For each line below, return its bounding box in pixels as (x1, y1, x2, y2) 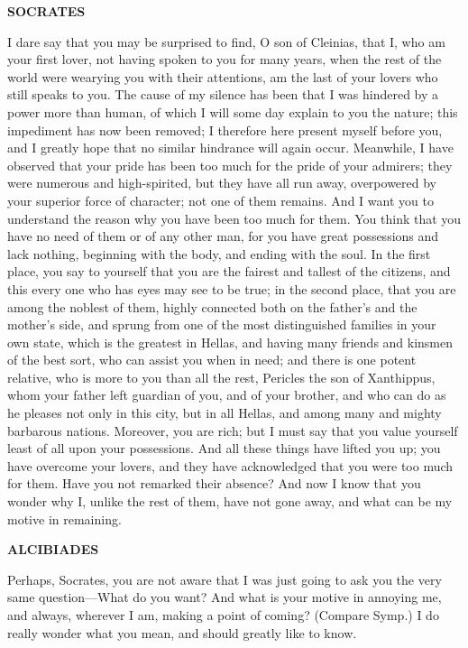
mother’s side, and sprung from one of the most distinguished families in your (7, 315, 436, 334)
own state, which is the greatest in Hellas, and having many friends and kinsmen (7, 332, 454, 351)
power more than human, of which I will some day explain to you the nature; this (7, 102, 458, 121)
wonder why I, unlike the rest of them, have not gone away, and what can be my (7, 492, 453, 511)
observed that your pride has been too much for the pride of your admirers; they (7, 155, 453, 174)
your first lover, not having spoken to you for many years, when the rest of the (7, 50, 442, 69)
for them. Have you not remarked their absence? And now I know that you (7, 474, 421, 493)
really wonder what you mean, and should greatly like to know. (7, 623, 357, 642)
